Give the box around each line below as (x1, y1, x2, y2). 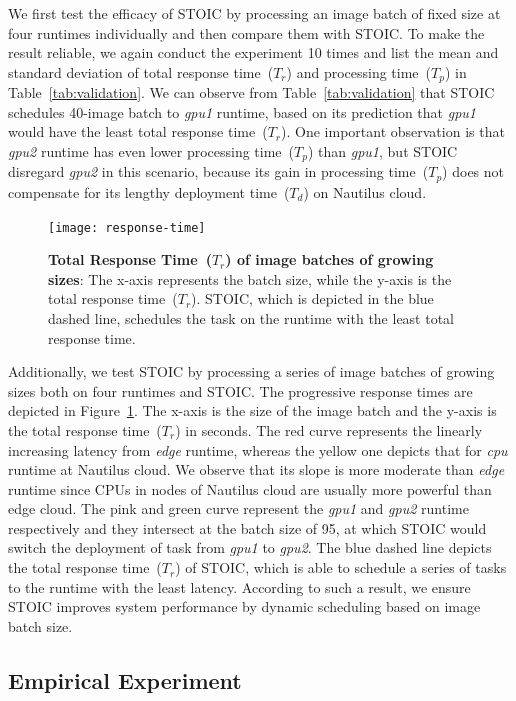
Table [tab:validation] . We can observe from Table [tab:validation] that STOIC (8, 82, 495, 103)
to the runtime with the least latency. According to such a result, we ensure (8, 576, 471, 597)
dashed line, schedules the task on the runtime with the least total (48, 307, 455, 328)
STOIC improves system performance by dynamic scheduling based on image (8, 596, 481, 617)
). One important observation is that (281, 121, 505, 142)
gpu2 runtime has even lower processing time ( (8, 141, 295, 162)
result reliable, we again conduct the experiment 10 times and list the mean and (8, 42, 499, 63)
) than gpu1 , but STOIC (307, 141, 458, 162)
